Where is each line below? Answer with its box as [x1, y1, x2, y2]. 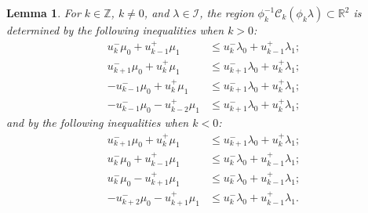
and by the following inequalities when [6, 114, 189, 131]
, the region [199, 5, 254, 20]
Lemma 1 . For [6, 5, 81, 20]
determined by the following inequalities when [6, 22, 224, 38]
